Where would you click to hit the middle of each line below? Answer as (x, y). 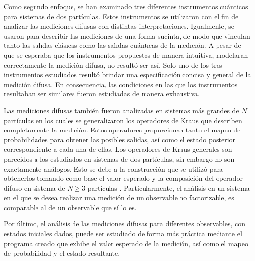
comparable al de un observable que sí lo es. (70, 207)
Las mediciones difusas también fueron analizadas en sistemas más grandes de (122, 110)
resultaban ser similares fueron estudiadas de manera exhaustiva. (102, 94)
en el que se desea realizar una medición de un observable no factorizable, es (119, 197)
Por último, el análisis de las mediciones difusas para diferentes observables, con (125, 224)
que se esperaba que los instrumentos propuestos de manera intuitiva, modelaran (126, 55)
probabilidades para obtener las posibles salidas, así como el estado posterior (120, 139)
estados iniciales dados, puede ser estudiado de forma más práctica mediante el (123, 234)
